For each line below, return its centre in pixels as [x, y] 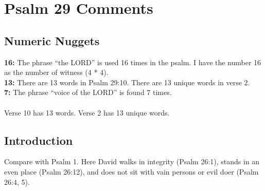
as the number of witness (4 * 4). [56, 72]
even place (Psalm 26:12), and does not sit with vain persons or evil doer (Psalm [131, 171]
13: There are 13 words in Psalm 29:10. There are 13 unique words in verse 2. [127, 82]
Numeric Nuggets [52, 40]
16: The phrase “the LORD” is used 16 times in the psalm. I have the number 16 [133, 62]
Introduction [39, 140]
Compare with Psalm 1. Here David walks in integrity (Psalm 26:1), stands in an [132, 161]
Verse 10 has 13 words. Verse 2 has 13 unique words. [87, 112]
